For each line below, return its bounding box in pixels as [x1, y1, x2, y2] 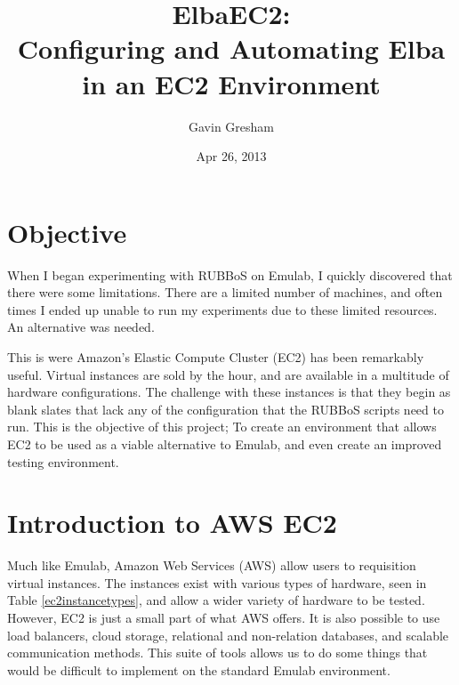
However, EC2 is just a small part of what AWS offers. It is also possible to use [7, 608, 440, 627]
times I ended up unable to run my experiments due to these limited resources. [7, 300, 438, 318]
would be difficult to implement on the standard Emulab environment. [7, 660, 391, 679]
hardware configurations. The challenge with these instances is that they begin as [7, 383, 451, 401]
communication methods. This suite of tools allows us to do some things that [7, 643, 428, 662]
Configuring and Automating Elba [17, 30, 446, 67]
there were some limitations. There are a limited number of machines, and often [7, 283, 443, 302]
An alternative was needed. [7, 318, 155, 336]
